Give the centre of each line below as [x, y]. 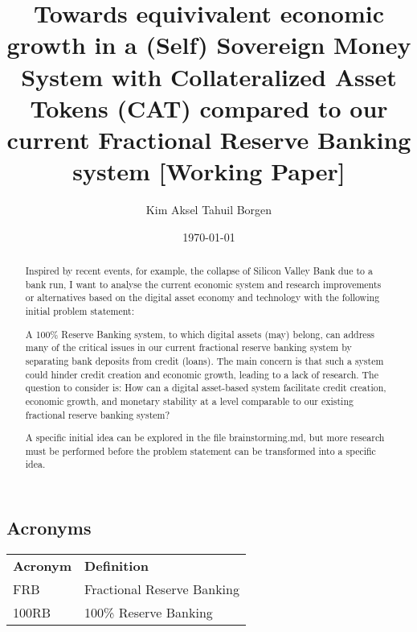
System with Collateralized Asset [209, 76]
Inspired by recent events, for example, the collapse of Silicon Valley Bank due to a [199, 271]
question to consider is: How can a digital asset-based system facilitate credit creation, [206, 388]
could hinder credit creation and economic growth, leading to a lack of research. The [202, 374]
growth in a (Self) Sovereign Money [209, 45]
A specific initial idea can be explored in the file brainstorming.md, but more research [205, 438]
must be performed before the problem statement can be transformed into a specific [200, 450]
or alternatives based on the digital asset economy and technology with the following [202, 297]
